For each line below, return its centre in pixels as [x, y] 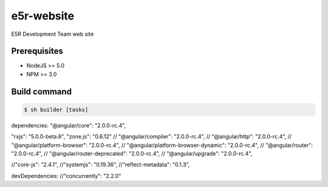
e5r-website [43, 16]
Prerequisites [37, 51]
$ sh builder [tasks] [56, 110]
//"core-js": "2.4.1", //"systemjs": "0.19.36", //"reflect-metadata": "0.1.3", [101, 165]
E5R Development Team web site [53, 34]
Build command [42, 91]
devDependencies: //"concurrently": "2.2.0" [66, 175]
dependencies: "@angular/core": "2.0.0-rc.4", [69, 125]
